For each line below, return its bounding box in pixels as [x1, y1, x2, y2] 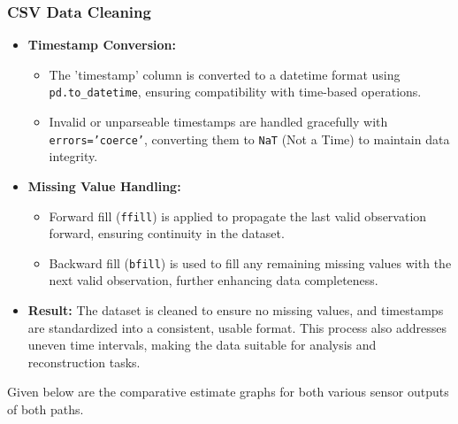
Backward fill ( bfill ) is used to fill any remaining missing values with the [49, 253, 452, 272]
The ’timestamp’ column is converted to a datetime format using [49, 65, 401, 83]
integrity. [49, 147, 98, 166]
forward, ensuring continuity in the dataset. [49, 224, 285, 243]
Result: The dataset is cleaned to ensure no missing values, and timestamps [27, 301, 444, 319]
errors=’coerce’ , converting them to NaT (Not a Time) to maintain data [49, 129, 450, 148]
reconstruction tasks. [27, 352, 141, 371]
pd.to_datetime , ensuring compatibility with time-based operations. [49, 82, 422, 101]
